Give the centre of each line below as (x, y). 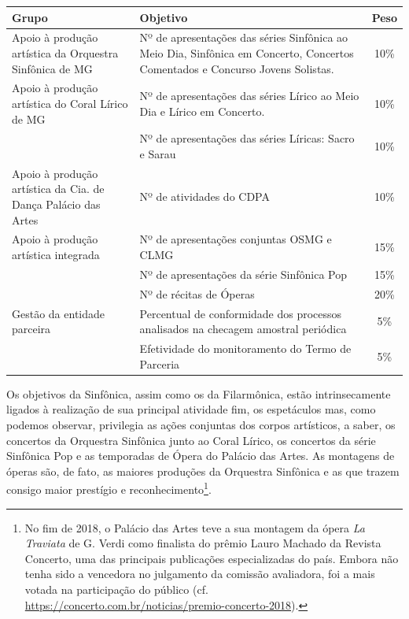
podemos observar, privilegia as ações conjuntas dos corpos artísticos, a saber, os (201, 424)
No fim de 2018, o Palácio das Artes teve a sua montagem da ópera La (195, 527)
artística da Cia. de (58, 189)
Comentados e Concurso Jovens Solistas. (237, 68)
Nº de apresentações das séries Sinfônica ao (244, 37)
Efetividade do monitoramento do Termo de (245, 348)
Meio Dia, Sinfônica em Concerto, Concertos (247, 52)
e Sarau (158, 154)
